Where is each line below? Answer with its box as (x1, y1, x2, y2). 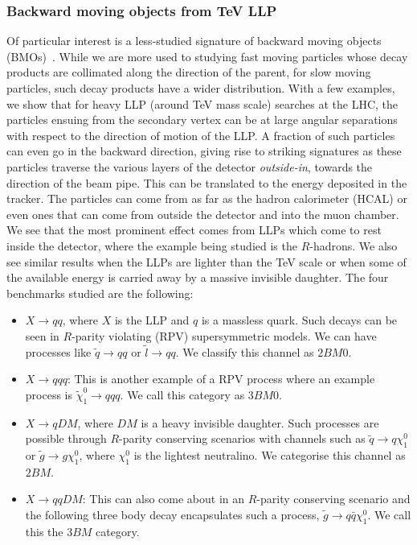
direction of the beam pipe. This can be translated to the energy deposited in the (6, 174, 407, 191)
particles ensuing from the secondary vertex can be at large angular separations (6, 111, 398, 128)
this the (25, 522, 63, 539)
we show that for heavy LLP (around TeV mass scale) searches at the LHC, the (6, 95, 399, 112)
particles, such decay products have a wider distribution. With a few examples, (6, 80, 395, 96)
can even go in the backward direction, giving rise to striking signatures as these (6, 142, 402, 159)
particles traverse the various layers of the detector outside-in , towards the (6, 158, 373, 175)
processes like (25, 343, 92, 360)
